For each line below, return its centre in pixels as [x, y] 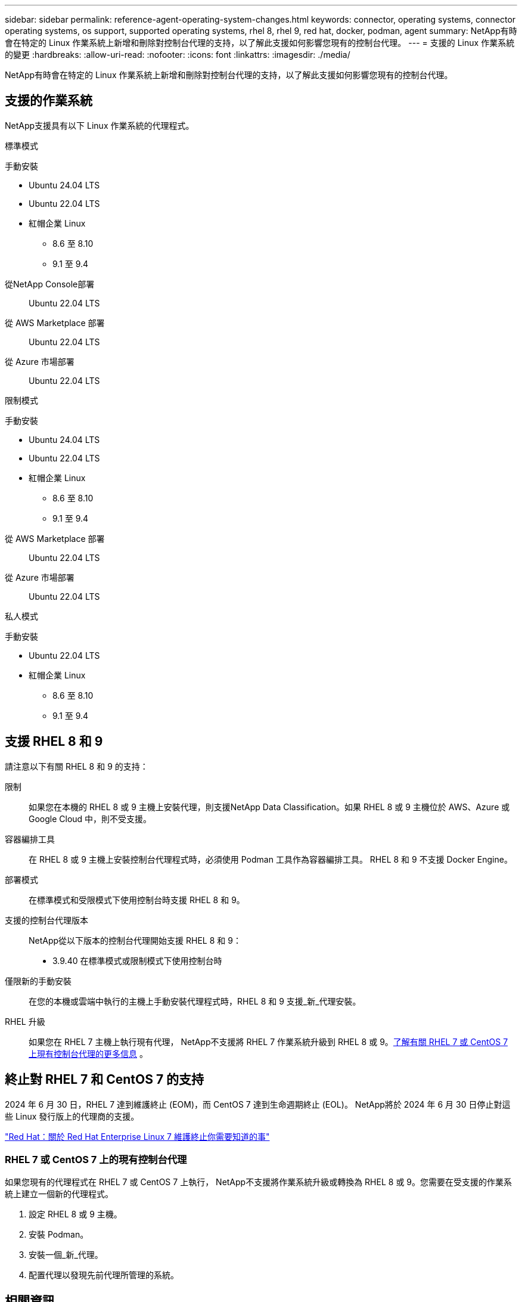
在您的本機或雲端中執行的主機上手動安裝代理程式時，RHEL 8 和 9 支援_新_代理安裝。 [195, 1001]
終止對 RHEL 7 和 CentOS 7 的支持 [105, 1080]
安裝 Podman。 [59, 1235]
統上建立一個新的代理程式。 [59, 1194]
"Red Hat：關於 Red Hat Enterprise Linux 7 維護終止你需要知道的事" [137, 1136]
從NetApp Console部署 [50, 284]
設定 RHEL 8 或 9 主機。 [75, 1214]
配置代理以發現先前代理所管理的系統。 [104, 1275]
